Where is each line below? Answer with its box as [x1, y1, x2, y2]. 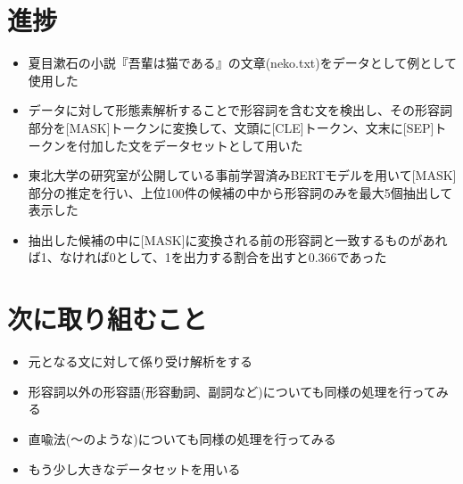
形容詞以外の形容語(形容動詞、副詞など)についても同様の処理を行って [28, 381, 436, 400]
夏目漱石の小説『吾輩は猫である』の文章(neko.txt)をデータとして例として [28, 53, 457, 72]
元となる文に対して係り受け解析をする [28, 352, 252, 371]
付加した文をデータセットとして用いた [78, 135, 303, 154]
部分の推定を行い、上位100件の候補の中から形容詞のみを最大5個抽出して [28, 183, 453, 201]
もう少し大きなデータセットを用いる [28, 459, 241, 478]
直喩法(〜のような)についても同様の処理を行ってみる [28, 429, 336, 447]
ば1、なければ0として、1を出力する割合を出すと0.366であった [28, 248, 387, 267]
